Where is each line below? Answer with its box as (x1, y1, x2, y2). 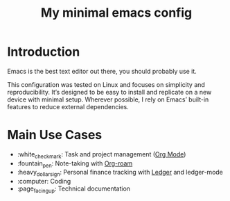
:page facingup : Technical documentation (17, 184, 130, 195)
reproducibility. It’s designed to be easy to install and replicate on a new (7, 88, 212, 96)
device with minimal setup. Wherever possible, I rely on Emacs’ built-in (7, 95, 209, 104)
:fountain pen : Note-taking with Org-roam (17, 159, 133, 169)
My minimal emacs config (40, 5, 193, 21)
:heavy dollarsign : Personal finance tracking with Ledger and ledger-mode (17, 168, 224, 178)
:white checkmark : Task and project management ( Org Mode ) (17, 150, 186, 160)
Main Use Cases (7, 127, 103, 143)
